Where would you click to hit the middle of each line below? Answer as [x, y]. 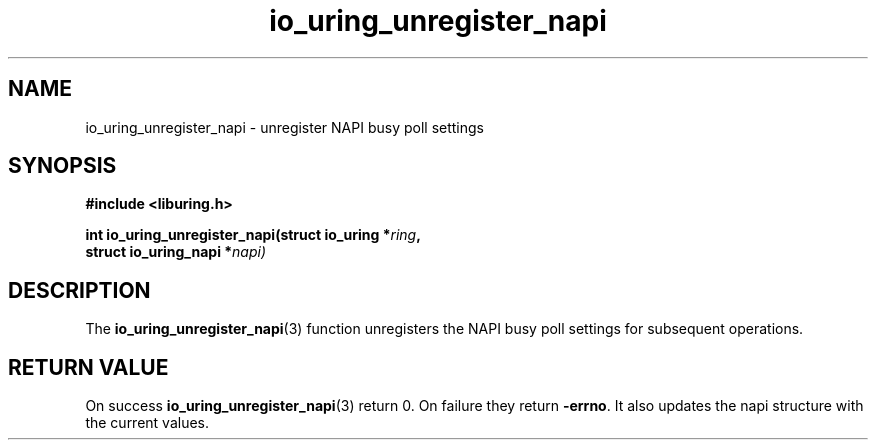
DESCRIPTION [79, 290]
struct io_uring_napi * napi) [176, 252]
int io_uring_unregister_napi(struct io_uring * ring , [253, 235]
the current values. [147, 423]
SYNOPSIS [62, 166]
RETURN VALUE [88, 367]
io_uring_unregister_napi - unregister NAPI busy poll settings [284, 127]
